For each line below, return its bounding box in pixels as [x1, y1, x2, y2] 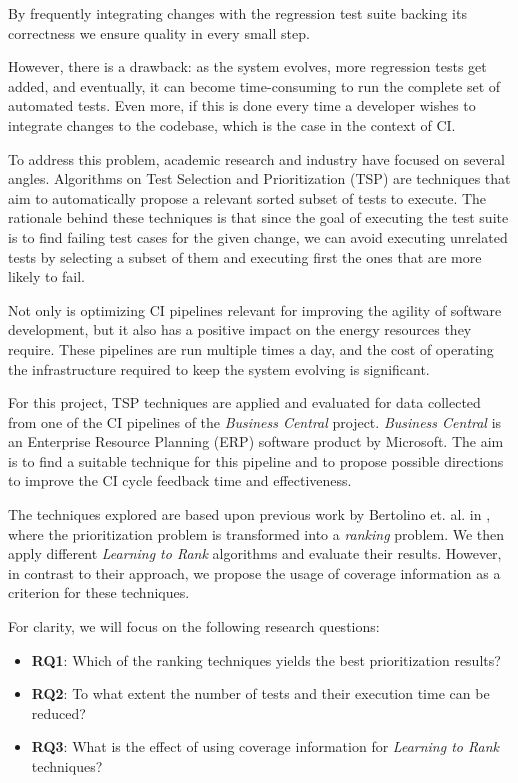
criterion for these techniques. [8, 582, 190, 603]
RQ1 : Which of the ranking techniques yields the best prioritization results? [31, 649, 501, 670]
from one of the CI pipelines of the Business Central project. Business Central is [8, 411, 502, 432]
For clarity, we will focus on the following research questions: [8, 616, 380, 637]
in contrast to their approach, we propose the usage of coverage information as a [8, 562, 501, 583]
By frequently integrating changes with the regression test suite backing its [8, 3, 467, 23]
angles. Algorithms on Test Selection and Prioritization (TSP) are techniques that [8, 168, 511, 189]
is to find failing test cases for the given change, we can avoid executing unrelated [8, 226, 508, 247]
